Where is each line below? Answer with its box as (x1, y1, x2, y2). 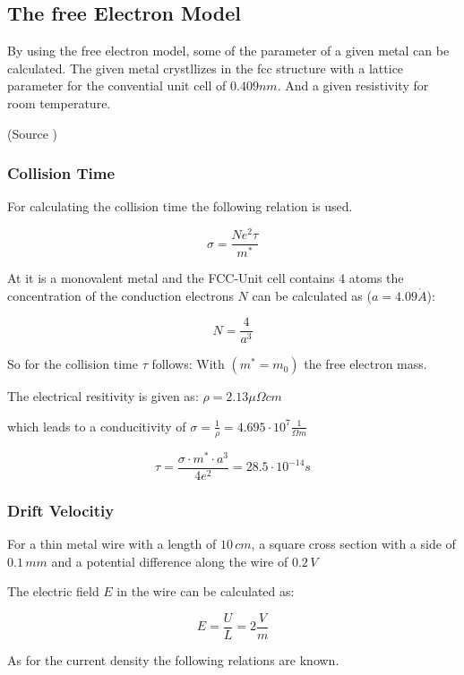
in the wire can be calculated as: (116, 582, 295, 601)
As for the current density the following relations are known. (7, 650, 339, 669)
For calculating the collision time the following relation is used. (7, 197, 353, 216)
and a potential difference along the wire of (51, 551, 288, 570)
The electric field (7, 582, 99, 601)
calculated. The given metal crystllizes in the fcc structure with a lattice (7, 58, 404, 77)
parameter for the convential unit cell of (7, 76, 227, 95)
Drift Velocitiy (7, 499, 115, 521)
